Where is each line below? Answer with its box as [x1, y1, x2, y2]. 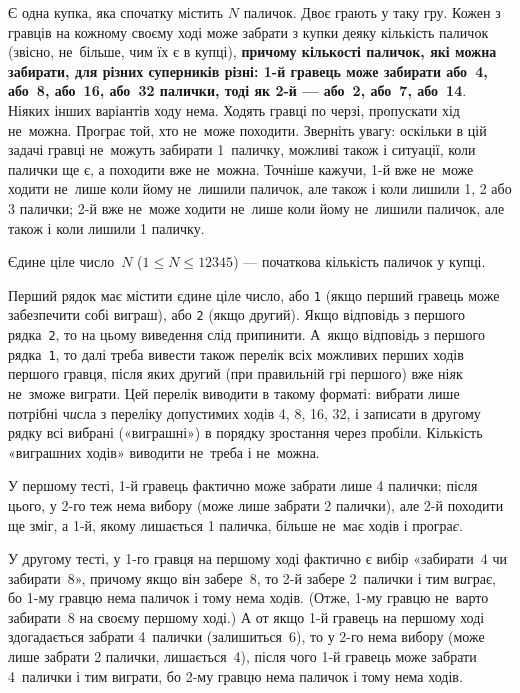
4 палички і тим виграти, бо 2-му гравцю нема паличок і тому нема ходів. [8, 665, 463, 686]
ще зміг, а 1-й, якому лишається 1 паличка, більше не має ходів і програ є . [8, 514, 463, 535]
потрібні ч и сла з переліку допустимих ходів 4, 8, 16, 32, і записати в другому [8, 402, 481, 423]
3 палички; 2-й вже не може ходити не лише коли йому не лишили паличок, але [8, 197, 505, 218]
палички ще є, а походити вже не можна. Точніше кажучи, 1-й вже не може [8, 158, 474, 179]
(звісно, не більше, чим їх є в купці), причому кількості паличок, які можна [8, 41, 497, 62]
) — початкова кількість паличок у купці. [233, 251, 486, 272]
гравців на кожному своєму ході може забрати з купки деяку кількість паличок [8, 21, 489, 42]
